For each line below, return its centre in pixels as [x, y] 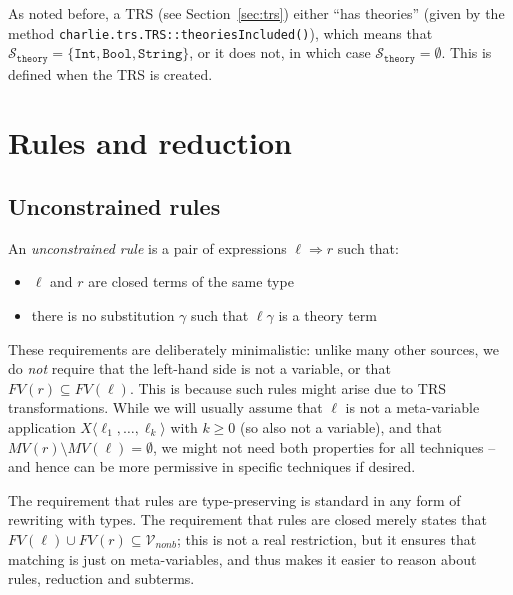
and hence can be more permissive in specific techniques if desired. [212, 466]
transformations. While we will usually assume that [165, 407]
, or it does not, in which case [280, 52]
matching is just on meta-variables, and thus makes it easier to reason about [242, 558]
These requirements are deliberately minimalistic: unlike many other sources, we [253, 348]
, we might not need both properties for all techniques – [324, 446]
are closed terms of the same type [191, 281]
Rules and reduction [150, 142]
